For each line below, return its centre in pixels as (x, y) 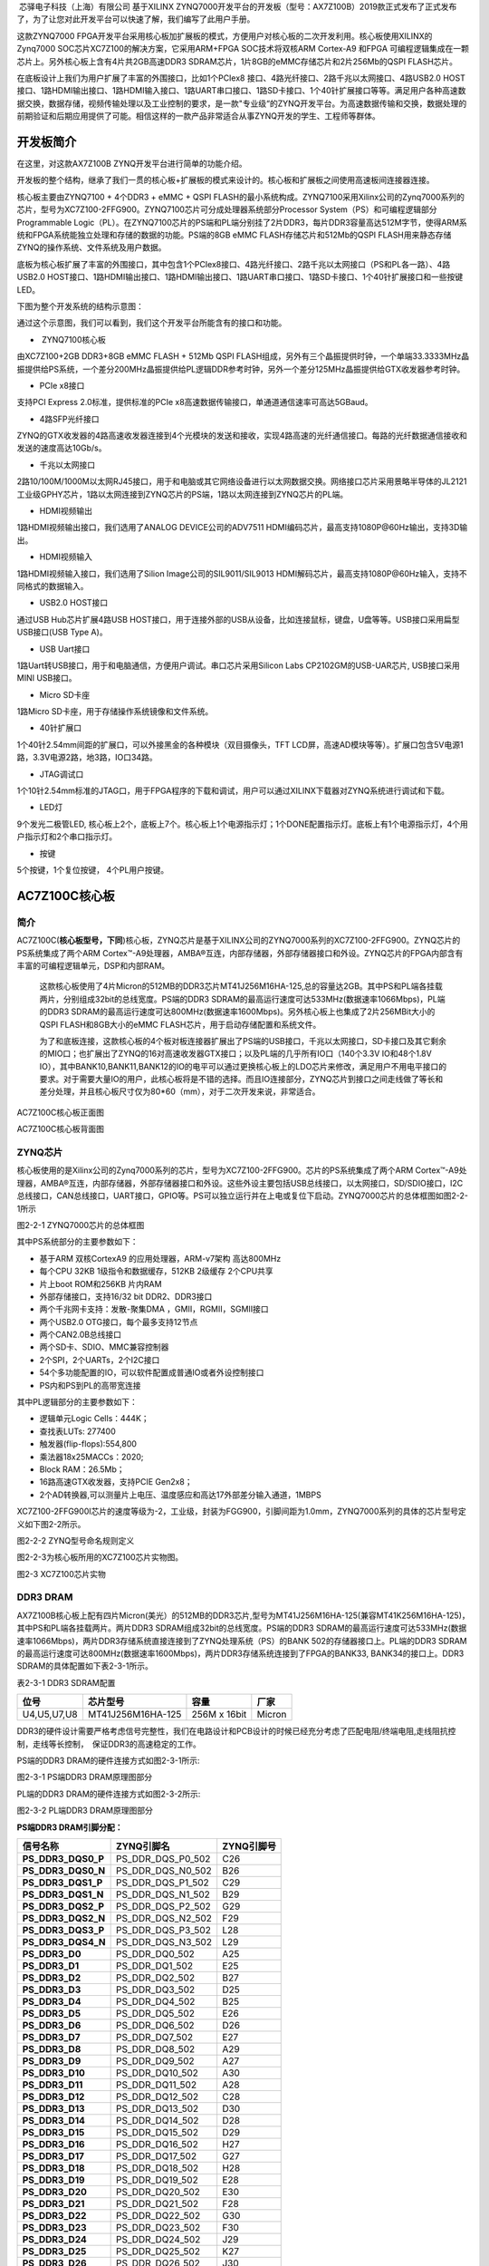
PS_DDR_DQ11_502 (156, 2085)
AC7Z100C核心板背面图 (60, 1129)
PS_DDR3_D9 (52, 2060)
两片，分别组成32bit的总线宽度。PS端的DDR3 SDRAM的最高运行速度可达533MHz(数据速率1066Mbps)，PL (239, 999)
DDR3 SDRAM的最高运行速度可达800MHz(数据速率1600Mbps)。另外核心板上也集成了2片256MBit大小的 (241, 1012)
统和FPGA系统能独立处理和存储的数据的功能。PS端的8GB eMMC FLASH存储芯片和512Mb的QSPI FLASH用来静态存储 (234, 235)
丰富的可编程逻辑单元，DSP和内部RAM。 (93, 965)
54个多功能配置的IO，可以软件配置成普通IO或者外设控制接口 (152, 1372)
